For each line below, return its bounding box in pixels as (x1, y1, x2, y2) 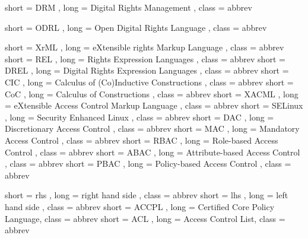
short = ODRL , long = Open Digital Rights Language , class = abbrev (5, 21, 267, 33)
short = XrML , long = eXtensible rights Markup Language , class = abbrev (5, 41, 284, 53)
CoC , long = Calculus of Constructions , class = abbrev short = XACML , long (5, 87, 299, 100)
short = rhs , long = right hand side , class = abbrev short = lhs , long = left (5, 189, 288, 201)
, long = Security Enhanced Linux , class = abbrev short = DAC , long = (5, 110, 274, 123)
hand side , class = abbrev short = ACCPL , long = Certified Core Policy (5, 200, 275, 212)
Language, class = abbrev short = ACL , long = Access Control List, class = (5, 212, 285, 224)
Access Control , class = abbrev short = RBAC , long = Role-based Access (5, 134, 278, 146)
